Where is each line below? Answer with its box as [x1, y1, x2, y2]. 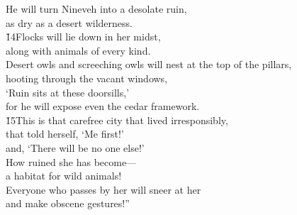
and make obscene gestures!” [6, 196, 130, 211]
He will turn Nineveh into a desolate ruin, [6, 1, 187, 16]
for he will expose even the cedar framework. [6, 99, 200, 114]
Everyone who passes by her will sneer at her [6, 182, 201, 197]
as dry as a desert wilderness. [6, 15, 133, 30]
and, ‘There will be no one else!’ [6, 140, 145, 155]
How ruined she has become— [6, 154, 137, 169]
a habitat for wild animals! [6, 168, 122, 183]
